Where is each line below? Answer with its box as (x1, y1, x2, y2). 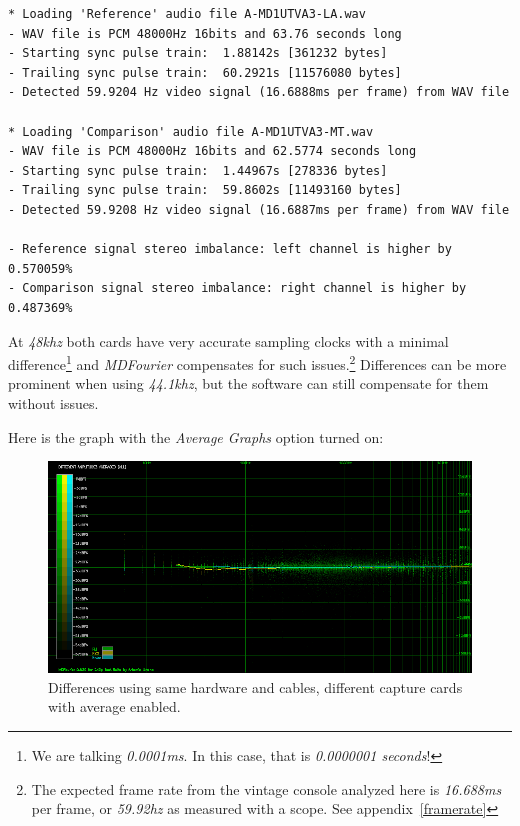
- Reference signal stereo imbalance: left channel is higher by (8, 242, 452, 257)
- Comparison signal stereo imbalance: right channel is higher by (8, 281, 467, 296)
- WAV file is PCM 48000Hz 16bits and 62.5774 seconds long (8, 144, 417, 159)
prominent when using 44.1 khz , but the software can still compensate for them (8, 373, 489, 394)
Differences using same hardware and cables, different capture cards (48, 676, 463, 697)
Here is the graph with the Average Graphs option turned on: (8, 426, 384, 447)
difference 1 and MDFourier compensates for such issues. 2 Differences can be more (8, 351, 507, 374)
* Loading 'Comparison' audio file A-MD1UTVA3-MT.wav (8, 124, 374, 139)
